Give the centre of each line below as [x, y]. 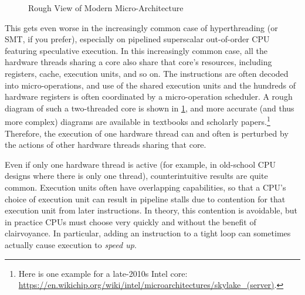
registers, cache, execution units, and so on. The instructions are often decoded [147, 73]
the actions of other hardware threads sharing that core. [106, 145]
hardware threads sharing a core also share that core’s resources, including [138, 62]
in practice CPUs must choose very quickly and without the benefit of [131, 221]
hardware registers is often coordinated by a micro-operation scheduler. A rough [149, 96]
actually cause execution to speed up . [71, 244]
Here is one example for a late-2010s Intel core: [103, 273]
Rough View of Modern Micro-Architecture [106, 8]
